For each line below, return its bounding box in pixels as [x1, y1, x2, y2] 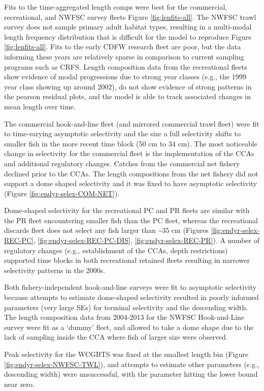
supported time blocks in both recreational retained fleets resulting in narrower [4, 255, 250, 265]
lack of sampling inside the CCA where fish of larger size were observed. [4, 332, 228, 342]
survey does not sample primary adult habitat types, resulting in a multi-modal [4, 21, 252, 32]
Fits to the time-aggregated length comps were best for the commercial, [4, 2, 227, 12]
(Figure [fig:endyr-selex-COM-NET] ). [4, 188, 120, 198]
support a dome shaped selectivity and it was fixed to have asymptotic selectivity [4, 178, 257, 189]
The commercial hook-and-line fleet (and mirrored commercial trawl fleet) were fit [4, 118, 259, 129]
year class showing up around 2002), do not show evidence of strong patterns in [4, 81, 252, 92]
